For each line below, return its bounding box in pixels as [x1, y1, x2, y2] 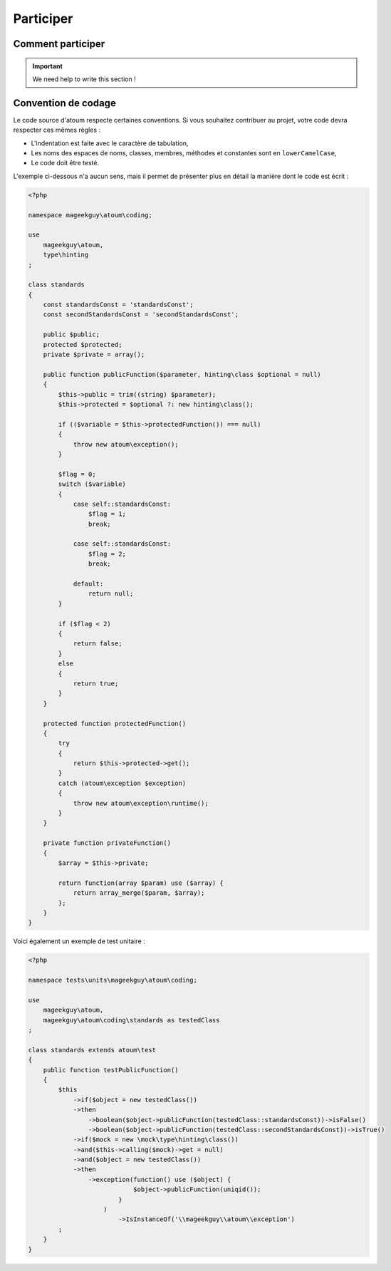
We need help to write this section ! [32, 75, 136, 83]
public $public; [43, 331, 100, 338]
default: [73, 580, 104, 588]
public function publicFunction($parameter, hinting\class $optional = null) [43, 370, 322, 378]
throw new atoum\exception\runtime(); [73, 799, 209, 807]
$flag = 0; [58, 470, 96, 478]
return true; [73, 679, 119, 688]
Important [32, 61, 63, 71]
